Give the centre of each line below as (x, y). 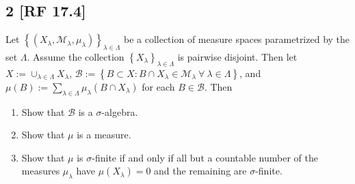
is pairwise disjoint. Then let (237, 57)
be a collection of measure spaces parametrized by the (237, 39)
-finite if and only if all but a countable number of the (205, 157)
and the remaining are (200, 171)
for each (158, 86)
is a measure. (104, 135)
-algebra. (120, 111)
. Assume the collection (76, 57)
